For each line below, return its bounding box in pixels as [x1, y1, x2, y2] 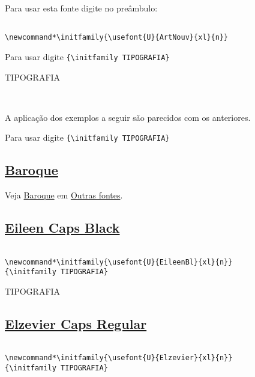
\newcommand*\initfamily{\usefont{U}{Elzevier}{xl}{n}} [5, 354, 233, 363]
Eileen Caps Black [5, 218, 120, 237]
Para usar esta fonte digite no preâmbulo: [5, 2, 158, 14]
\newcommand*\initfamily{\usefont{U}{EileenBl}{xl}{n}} [5, 257, 233, 266]
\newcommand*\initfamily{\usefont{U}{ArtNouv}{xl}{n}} [5, 33, 229, 42]
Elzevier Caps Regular [5, 314, 147, 333]
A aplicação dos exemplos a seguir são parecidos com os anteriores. [5, 111, 251, 123]
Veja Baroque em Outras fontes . [5, 189, 123, 201]
